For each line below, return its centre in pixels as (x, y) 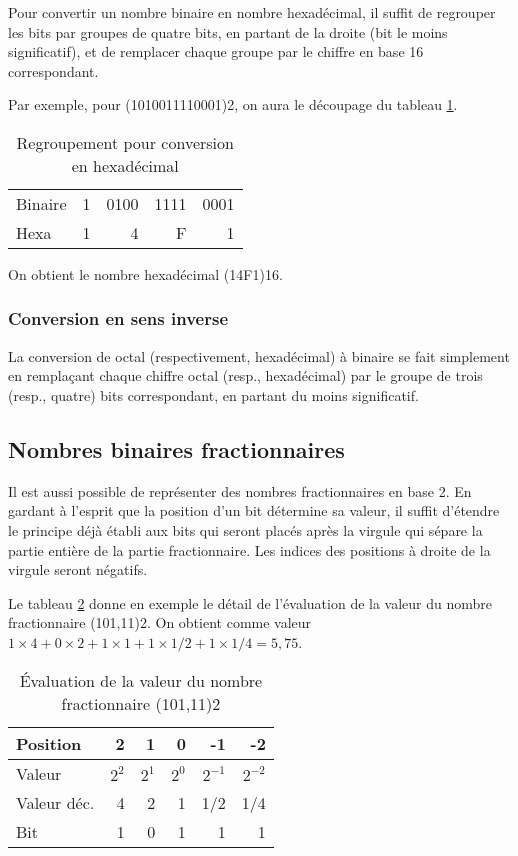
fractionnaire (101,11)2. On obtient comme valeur (160, 622)
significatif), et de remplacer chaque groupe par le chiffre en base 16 (216, 51)
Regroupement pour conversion (125, 142)
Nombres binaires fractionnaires (176, 448)
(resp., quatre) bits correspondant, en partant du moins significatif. (213, 394)
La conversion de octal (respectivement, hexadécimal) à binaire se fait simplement (259, 355)
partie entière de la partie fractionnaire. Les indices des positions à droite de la (249, 549)
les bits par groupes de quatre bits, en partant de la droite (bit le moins (228, 31)
